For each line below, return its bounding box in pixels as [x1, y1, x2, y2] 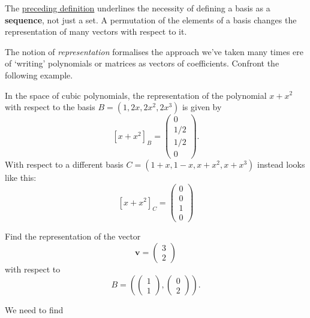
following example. [5, 68, 73, 81]
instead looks [257, 158, 305, 171]
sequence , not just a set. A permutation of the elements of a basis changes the [5, 13, 297, 26]
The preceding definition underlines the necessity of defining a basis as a [5, 2, 270, 14]
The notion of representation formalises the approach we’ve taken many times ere [5, 45, 303, 57]
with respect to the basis [5, 101, 95, 113]
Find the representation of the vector [5, 230, 141, 243]
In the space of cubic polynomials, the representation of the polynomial [5, 89, 267, 101]
